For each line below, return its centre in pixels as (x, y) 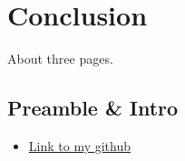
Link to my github (80, 145)
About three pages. (60, 59)
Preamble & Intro (93, 108)
